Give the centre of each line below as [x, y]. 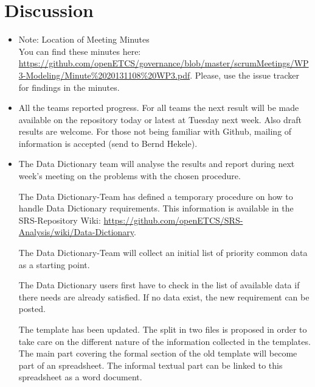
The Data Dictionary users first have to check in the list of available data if [159, 285]
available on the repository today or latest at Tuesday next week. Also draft [160, 119]
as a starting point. [54, 264]
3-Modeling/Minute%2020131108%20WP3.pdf [104, 75]
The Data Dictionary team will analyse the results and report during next [157, 164]
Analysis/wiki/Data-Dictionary [76, 232]
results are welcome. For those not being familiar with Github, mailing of [155, 131]
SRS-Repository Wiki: [60, 220]
